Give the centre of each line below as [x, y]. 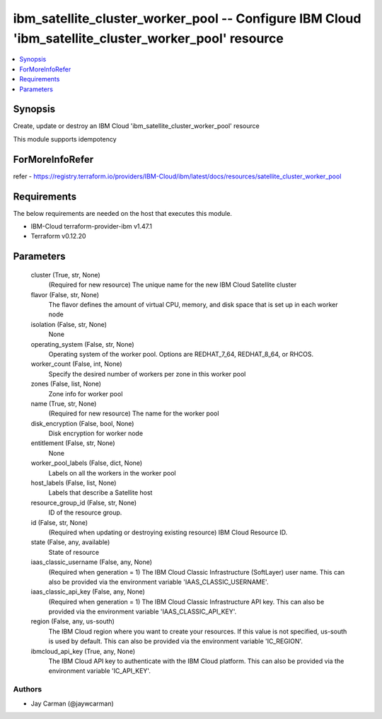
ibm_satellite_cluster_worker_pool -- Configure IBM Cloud [187, 18]
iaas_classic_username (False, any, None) [91, 562]
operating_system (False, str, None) [82, 344]
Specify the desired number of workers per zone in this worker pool [147, 374]
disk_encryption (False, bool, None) [82, 423]
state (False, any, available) [70, 542]
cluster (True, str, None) [65, 275]
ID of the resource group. [85, 512]
